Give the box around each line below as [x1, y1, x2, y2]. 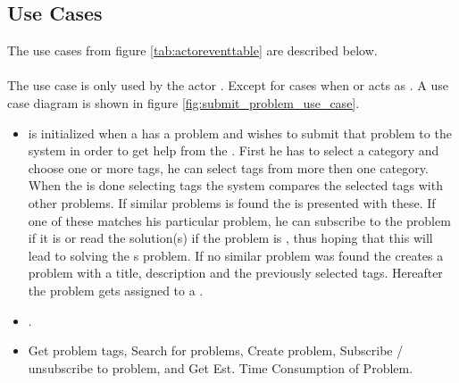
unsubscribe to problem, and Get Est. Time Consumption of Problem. [28, 358, 413, 377]
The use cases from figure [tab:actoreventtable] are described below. [7, 41, 378, 60]
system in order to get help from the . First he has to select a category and [28, 141, 439, 160]
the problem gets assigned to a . [28, 280, 204, 299]
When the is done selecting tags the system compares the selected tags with [28, 176, 443, 195]
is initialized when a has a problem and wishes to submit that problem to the [28, 123, 452, 142]
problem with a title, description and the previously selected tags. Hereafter [28, 263, 443, 282]
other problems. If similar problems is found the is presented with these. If [28, 193, 436, 212]
